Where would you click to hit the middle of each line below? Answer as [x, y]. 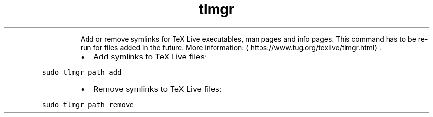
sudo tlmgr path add [82, 72]
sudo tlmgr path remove [88, 104]
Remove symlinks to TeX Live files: [157, 89]
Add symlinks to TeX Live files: [150, 56]
